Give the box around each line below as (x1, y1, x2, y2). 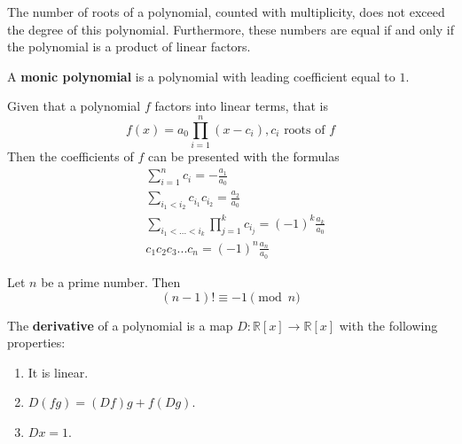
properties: (7, 333, 66, 352)
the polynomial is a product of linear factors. (7, 37, 251, 56)
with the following (339, 315, 438, 334)
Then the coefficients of (7, 147, 134, 166)
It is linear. (27, 362, 89, 381)
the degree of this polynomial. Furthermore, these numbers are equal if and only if (7, 19, 454, 38)
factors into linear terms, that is (154, 97, 329, 115)
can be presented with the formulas (147, 147, 340, 166)
